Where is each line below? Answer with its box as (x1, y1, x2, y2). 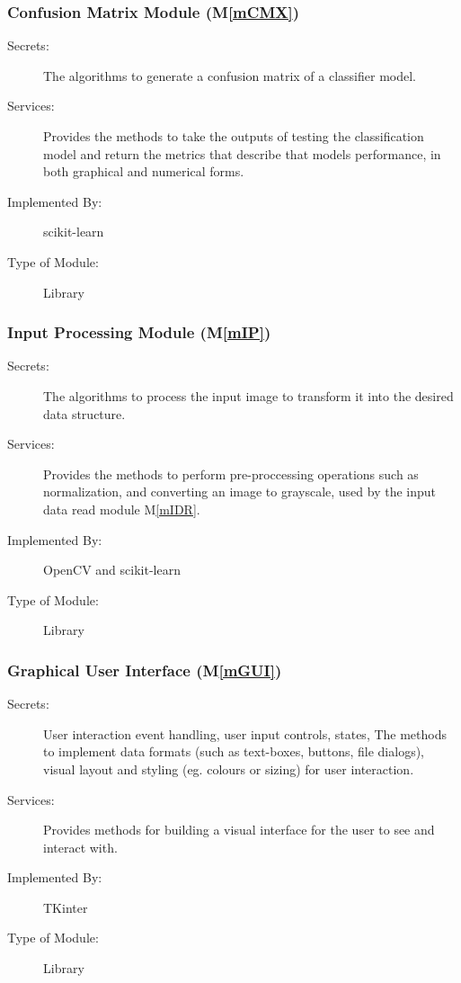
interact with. (43, 837, 118, 856)
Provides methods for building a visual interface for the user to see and (43, 820, 435, 839)
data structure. (43, 404, 126, 423)
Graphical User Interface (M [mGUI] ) (7, 658, 282, 681)
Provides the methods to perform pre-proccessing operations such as (43, 464, 419, 483)
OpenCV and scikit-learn (43, 560, 181, 579)
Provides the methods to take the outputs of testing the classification (43, 127, 424, 145)
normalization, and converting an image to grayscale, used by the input (43, 482, 437, 501)
